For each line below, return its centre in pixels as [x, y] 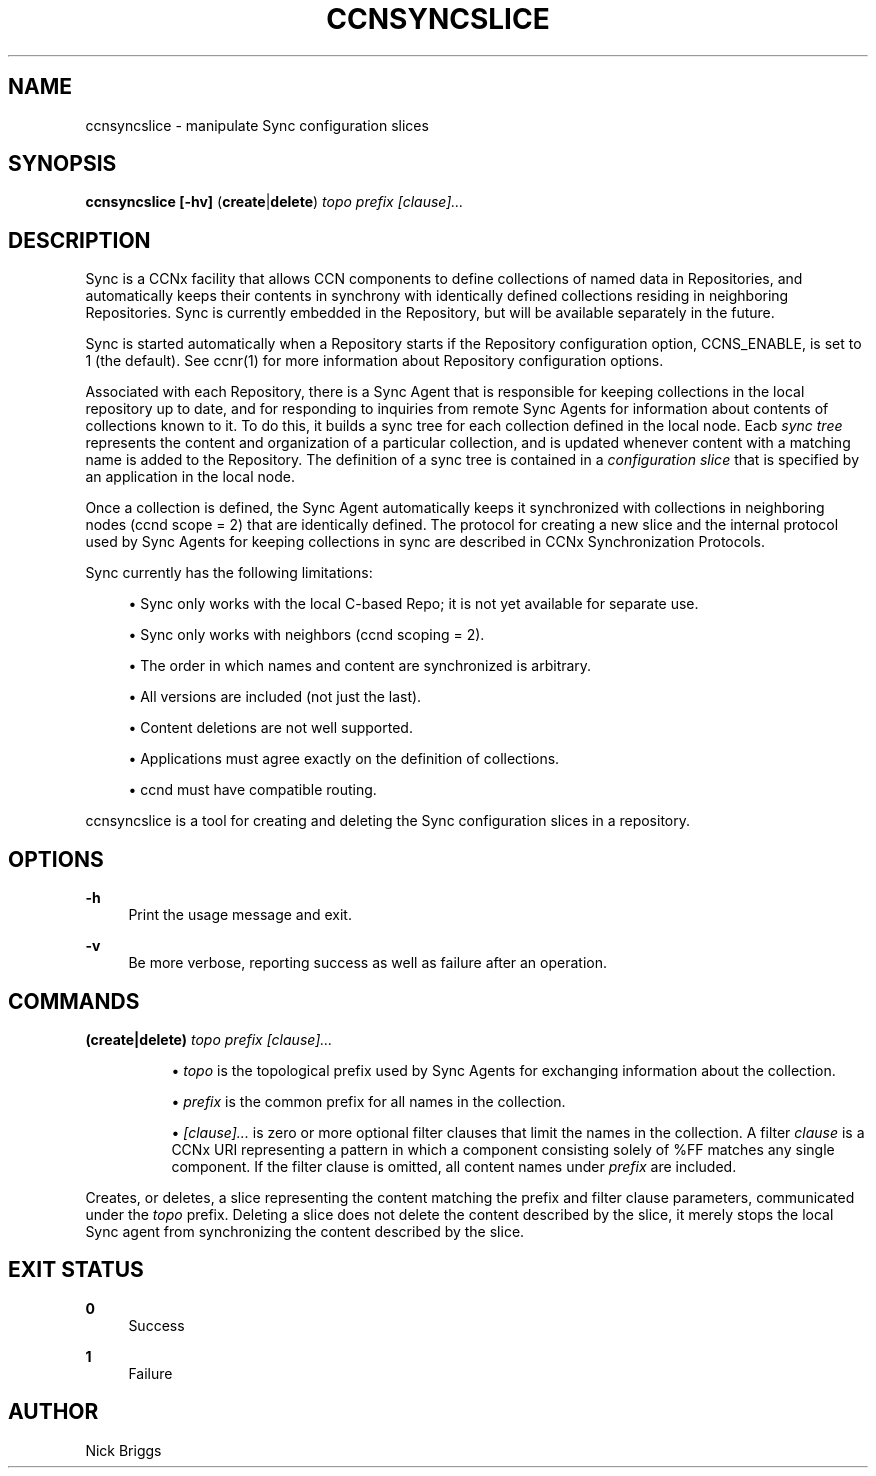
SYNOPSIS [62, 164]
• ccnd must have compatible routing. [252, 790]
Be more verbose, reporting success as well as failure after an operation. [368, 963]
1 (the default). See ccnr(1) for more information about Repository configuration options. [374, 361]
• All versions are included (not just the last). [275, 697]
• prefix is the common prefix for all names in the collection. [368, 1101]
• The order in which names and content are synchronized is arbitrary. [360, 666]
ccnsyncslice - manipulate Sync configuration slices [257, 125]
